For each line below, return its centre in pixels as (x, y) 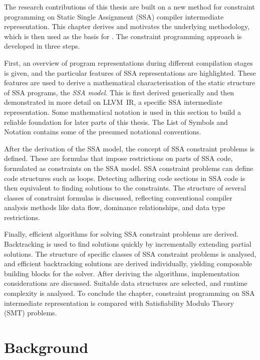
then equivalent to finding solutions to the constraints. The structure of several (125, 188)
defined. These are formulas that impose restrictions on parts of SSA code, (118, 158)
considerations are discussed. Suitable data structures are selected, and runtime (126, 283)
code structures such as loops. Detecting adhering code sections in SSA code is (125, 178)
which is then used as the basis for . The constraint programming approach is (123, 36)
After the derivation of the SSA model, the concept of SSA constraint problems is (129, 148)
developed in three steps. (42, 46)
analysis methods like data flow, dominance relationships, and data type (115, 207)
